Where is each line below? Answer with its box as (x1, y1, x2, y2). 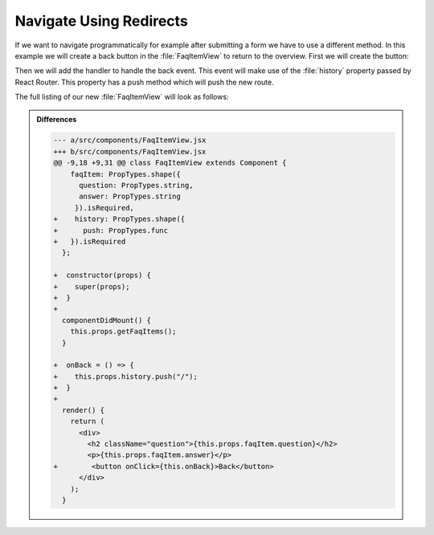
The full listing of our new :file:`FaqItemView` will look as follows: (14, 92, 229, 102)
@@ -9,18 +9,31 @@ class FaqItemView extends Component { (53, 158, 287, 168)
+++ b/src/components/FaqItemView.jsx (53, 147, 207, 156)
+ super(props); (53, 282, 130, 291)
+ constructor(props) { (53, 271, 152, 280)
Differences (36, 114, 77, 124)
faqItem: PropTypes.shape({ (70, 169, 181, 178)
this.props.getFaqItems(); (70, 327, 177, 337)
